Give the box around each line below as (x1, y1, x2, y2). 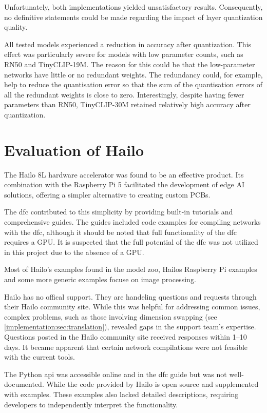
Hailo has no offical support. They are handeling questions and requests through (4, 291, 257, 302)
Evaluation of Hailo (4, 139, 144, 160)
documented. (4, 379, 44, 389)
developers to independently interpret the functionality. (4, 399, 178, 409)
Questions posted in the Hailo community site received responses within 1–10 (4, 331, 247, 342)
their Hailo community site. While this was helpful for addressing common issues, (4, 301, 260, 312)
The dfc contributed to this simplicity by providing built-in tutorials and (4, 206, 233, 217)
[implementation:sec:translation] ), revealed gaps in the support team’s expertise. (4, 321, 256, 332)
